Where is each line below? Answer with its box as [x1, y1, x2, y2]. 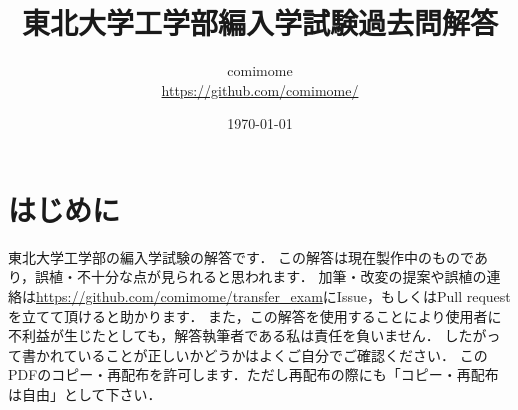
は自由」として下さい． [8, 384, 162, 404]
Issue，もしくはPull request [336, 286, 511, 307]
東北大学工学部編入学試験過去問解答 [21, 2, 498, 43]
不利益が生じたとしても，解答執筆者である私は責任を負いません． [8, 325, 440, 346]
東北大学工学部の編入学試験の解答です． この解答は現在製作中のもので [8, 246, 474, 267]
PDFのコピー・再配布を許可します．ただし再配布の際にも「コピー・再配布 [8, 364, 499, 385]
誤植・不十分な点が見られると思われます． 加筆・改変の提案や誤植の [35, 266, 487, 287]
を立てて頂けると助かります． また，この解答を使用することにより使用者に [8, 305, 502, 326]
